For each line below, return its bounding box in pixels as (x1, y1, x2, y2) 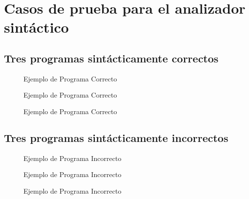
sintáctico (4, 17, 69, 37)
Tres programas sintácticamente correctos (4, 50, 219, 65)
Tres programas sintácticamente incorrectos (4, 130, 228, 145)
